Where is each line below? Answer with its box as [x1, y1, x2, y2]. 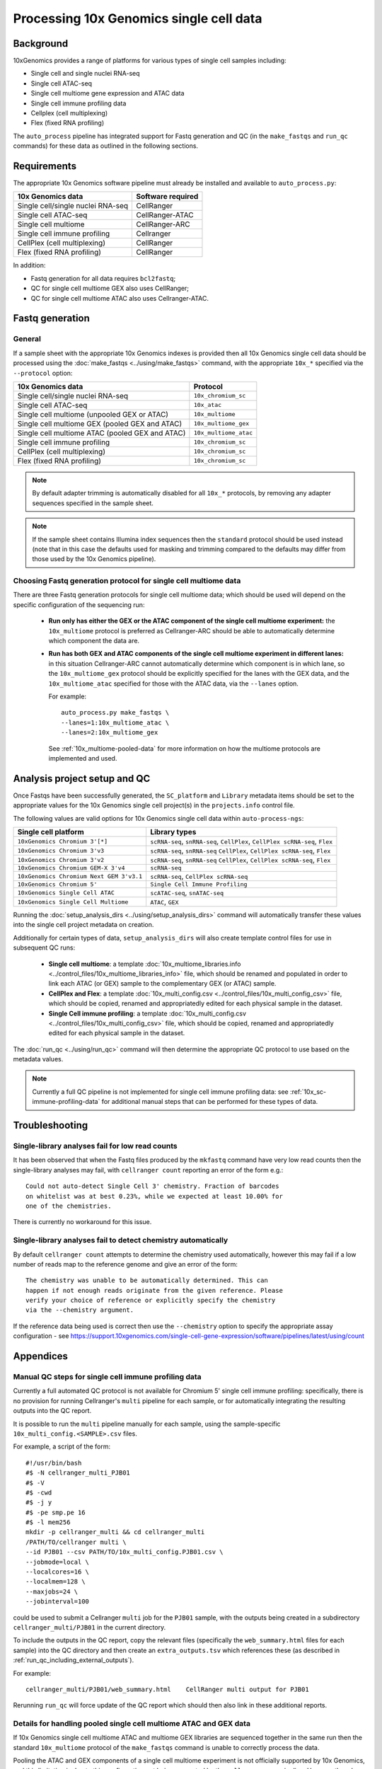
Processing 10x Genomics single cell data [13, 11, 262, 26]
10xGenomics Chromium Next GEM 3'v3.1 [17, 872, 143, 880]
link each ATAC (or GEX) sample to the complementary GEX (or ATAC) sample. [48, 979, 277, 988]
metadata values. [13, 1055, 64, 1064]
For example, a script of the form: [13, 1442, 111, 1451]
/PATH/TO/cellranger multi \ [25, 1538, 127, 1546]
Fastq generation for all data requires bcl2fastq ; [30, 274, 176, 282]
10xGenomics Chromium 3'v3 [17, 846, 105, 854]
